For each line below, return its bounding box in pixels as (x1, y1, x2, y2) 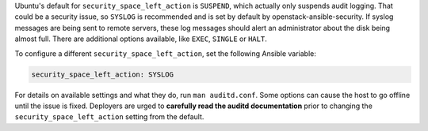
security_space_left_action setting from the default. (14, 112, 204, 122)
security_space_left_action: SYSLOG (31, 69, 174, 79)
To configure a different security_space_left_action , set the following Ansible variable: (14, 48, 316, 58)
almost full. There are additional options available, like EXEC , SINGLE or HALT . (14, 34, 267, 43)
